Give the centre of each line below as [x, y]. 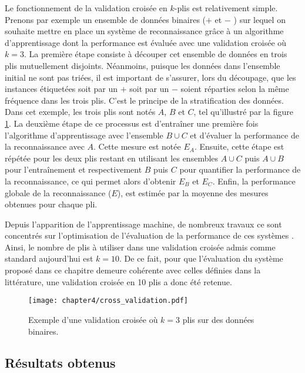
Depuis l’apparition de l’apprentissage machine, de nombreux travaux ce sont [143, 224]
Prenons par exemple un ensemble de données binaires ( [105, 19]
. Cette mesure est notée [137, 146]
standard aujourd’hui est [49, 258]
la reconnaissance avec [45, 146]
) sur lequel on [259, 19]
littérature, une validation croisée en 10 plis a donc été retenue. [118, 281]
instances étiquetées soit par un [61, 89]
